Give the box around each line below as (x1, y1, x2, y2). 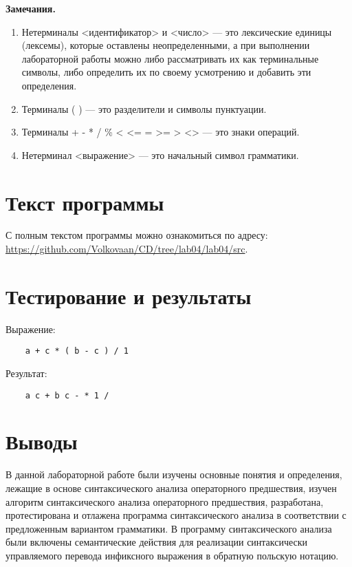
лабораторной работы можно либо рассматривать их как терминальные (21, 51, 319, 65)
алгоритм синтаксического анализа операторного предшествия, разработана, (5, 494, 324, 509)
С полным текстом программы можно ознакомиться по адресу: (5, 228, 268, 242)
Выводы (5, 427, 78, 456)
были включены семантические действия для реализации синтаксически (5, 535, 308, 549)
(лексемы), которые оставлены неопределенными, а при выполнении (21, 38, 310, 52)
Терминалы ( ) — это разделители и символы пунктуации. (21, 101, 267, 116)
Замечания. (5, 1, 56, 15)
